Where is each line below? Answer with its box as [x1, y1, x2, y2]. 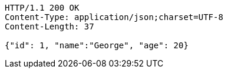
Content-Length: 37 [5, 22, 94, 31]
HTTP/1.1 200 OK [5, 3, 80, 12]
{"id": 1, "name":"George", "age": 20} [5, 41, 189, 50]
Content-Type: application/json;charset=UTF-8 [5, 12, 223, 22]
